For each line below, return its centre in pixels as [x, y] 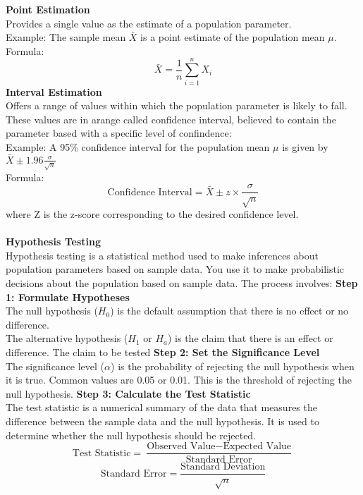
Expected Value [257, 447]
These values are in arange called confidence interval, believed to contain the [171, 119]
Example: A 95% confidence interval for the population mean [138, 146]
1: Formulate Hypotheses [68, 297]
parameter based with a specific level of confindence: [119, 133]
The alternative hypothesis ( [67, 338]
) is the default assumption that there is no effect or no [229, 311]
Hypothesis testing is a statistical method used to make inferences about [162, 255]
